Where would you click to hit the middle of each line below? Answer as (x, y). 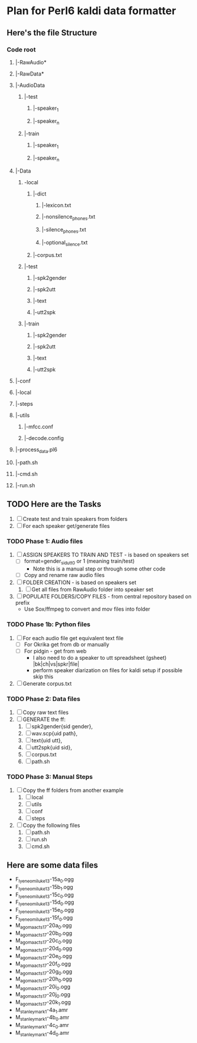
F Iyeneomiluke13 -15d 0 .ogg (45, 903)
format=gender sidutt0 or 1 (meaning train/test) (79, 562)
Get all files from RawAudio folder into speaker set (93, 589)
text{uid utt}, (47, 740)
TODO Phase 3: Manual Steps (50, 777)
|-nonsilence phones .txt (68, 217)
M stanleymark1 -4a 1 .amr (42, 1010)
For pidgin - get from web (55, 651)
